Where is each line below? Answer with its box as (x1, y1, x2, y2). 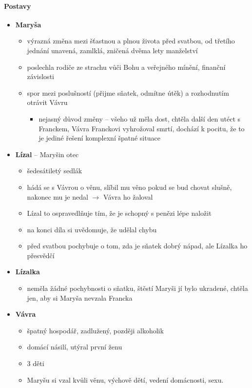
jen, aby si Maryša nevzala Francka (27, 292, 133, 303)
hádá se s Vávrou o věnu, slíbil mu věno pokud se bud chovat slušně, (27, 182, 232, 192)
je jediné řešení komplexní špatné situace (39, 133, 160, 143)
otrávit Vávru (27, 97, 68, 107)
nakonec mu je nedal (27, 191, 88, 202)
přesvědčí (27, 250, 55, 260)
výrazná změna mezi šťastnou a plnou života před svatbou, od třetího (27, 36, 235, 46)
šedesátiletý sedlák (27, 165, 82, 176)
